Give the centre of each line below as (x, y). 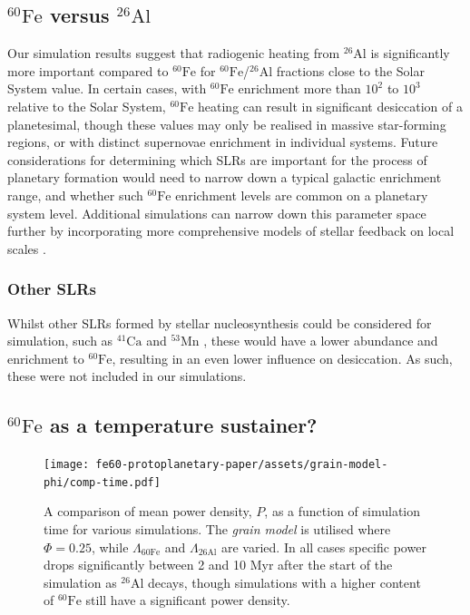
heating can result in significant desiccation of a (330, 106)
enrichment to (46, 358)
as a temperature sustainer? (183, 425)
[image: (67, 465)
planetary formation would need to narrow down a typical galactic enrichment (225, 177)
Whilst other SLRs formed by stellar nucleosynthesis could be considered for (220, 322)
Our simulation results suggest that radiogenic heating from (174, 53)
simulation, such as (60, 341)
